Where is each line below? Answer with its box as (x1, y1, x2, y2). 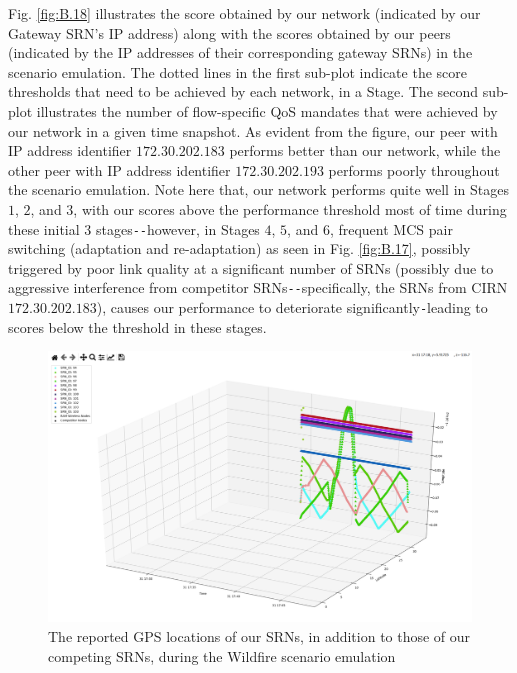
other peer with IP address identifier (8, 159, 231, 180)
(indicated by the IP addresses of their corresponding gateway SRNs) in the (8, 42, 473, 63)
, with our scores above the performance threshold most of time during (73, 198, 507, 219)
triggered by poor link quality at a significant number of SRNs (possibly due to (8, 257, 494, 278)
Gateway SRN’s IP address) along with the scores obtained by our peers (8, 22, 451, 43)
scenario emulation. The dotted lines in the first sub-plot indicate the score (8, 61, 467, 82)
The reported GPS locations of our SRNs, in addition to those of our (48, 626, 471, 647)
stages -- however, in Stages (95, 218, 260, 239)
